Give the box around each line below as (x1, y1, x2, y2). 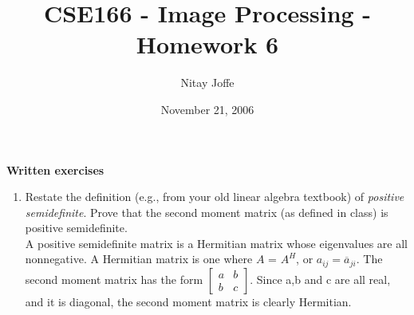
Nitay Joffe (180, 74, 235, 91)
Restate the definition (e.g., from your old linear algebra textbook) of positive (25, 188, 404, 205)
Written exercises (6, 161, 104, 178)
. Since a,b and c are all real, (250, 270, 391, 287)
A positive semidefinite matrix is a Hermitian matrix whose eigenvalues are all (25, 234, 408, 251)
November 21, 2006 (160, 100, 254, 117)
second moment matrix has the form (25, 270, 203, 287)
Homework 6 (136, 28, 279, 61)
